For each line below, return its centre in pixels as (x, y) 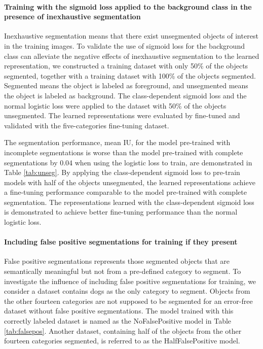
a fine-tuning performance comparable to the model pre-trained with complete (125, 192)
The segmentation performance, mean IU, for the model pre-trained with (117, 142)
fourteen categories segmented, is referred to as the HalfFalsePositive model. (122, 341)
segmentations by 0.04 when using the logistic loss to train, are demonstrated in (128, 162)
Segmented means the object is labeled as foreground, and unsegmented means (126, 85)
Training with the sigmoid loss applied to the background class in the (128, 6)
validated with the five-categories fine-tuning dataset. (87, 125)
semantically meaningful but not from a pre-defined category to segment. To (123, 271)
